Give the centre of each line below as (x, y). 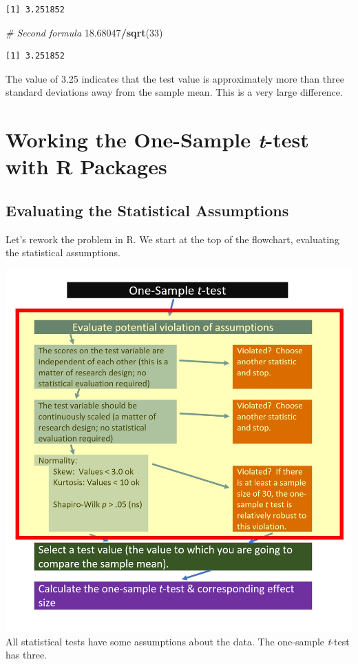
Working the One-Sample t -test (157, 140)
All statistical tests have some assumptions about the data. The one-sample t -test (178, 641)
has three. (27, 655)
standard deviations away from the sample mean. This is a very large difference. (174, 92)
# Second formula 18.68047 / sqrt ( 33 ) (84, 32)
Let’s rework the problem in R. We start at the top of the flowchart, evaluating (172, 239)
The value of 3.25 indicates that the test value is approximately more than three (175, 78)
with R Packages (86, 166)
